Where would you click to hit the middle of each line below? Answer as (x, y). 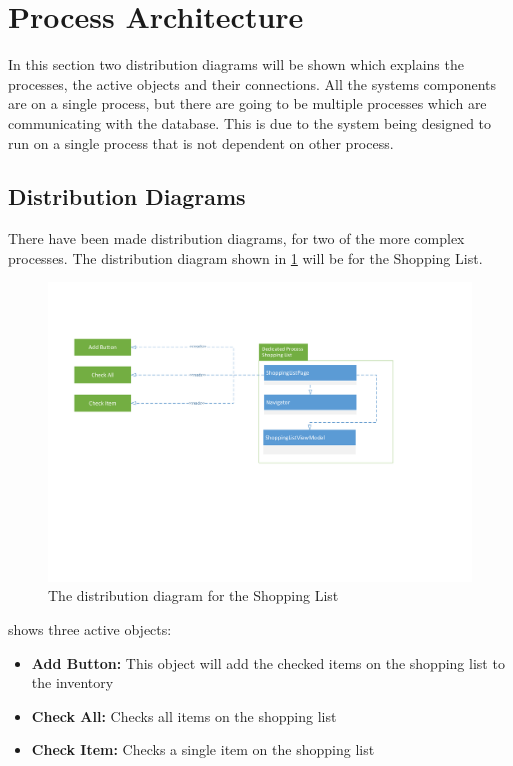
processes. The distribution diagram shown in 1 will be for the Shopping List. (245, 257)
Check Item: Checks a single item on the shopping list (203, 749)
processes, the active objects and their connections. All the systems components (252, 83)
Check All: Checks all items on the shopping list (184, 715)
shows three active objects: (90, 629)
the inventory (72, 682)
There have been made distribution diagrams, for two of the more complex (236, 238)
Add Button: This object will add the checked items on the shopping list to (268, 662)
